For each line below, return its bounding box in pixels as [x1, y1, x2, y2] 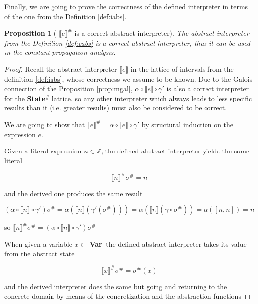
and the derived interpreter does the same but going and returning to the [4, 281, 227, 291]
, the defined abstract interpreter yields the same [101, 146, 250, 156]
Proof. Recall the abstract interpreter [4, 63, 117, 74]
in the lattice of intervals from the [130, 63, 234, 74]
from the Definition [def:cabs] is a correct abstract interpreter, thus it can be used [4, 37, 251, 48]
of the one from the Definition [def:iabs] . [4, 11, 127, 21]
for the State [4, 93, 46, 103]
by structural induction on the [141, 119, 234, 129]
